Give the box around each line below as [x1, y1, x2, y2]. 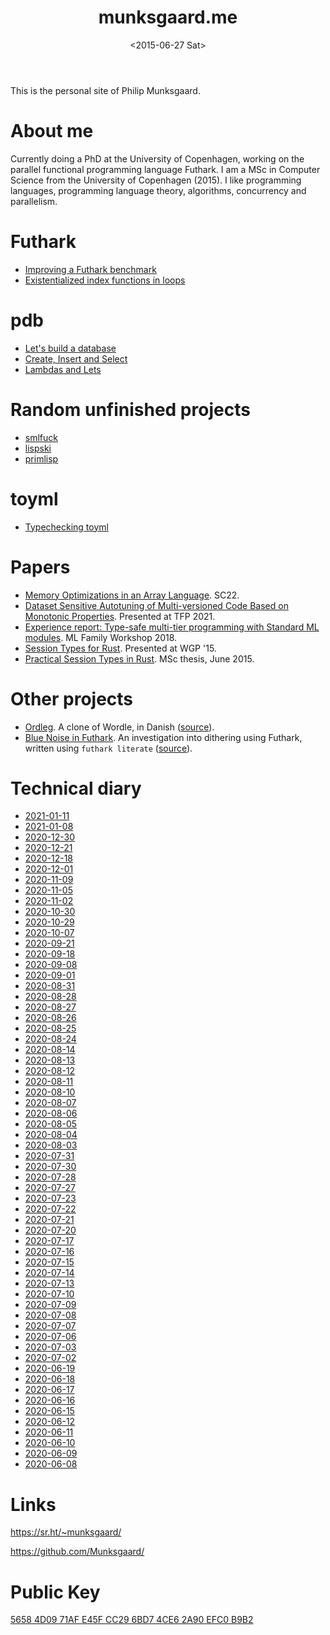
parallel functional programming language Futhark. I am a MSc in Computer [10, 163, 321, 175]
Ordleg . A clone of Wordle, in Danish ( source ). [24, 721, 215, 733]
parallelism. [10, 195, 58, 207]
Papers [10, 556, 71, 578]
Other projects [10, 687, 134, 710]
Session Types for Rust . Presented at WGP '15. [24, 642, 217, 654]
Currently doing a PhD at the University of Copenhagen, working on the [10, 152, 305, 165]
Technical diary [10, 777, 142, 800]
